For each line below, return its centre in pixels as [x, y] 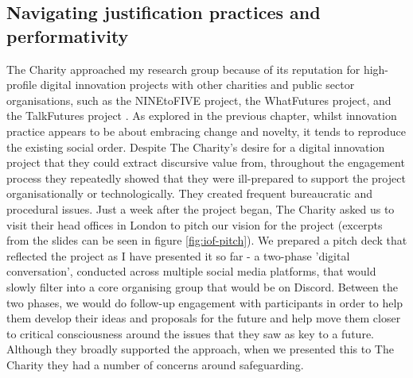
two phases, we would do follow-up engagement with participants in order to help [205, 302]
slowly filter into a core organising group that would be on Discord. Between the [202, 286]
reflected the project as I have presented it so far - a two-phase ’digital [178, 255]
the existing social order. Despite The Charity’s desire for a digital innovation [196, 147]
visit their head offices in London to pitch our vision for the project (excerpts [195, 224]
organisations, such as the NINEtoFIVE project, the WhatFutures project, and [199, 100]
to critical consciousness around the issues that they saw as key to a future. [190, 333]
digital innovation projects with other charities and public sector [197, 85]
